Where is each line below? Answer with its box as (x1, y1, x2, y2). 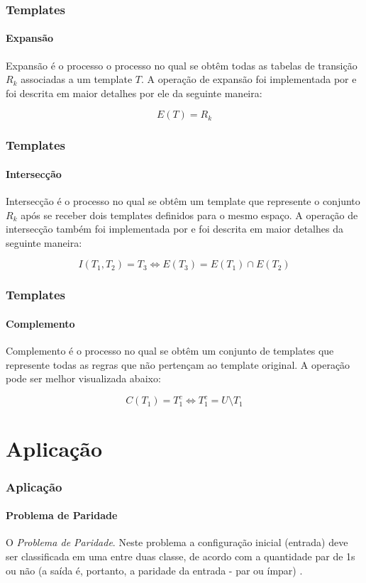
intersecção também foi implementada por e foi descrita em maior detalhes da (6, 221, 343, 236)
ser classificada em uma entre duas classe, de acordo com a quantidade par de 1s (6, 548, 355, 563)
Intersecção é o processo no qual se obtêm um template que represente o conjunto (6, 194, 360, 209)
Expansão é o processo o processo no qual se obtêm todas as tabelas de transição (6, 57, 357, 72)
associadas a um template (21, 72, 133, 87)
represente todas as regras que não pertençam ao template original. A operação (6, 357, 350, 372)
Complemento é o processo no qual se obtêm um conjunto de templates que (6, 343, 334, 358)
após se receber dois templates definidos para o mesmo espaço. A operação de (21, 207, 358, 222)
